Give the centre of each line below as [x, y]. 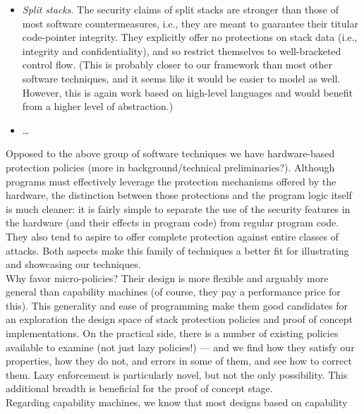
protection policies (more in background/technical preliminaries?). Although [170, 167]
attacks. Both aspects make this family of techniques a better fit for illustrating [177, 250]
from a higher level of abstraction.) [98, 106]
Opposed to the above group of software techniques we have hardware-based [170, 153]
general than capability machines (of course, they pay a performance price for [173, 292]
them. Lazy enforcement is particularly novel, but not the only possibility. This [177, 374]
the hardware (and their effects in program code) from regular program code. [172, 223]
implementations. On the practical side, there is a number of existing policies [172, 333]
